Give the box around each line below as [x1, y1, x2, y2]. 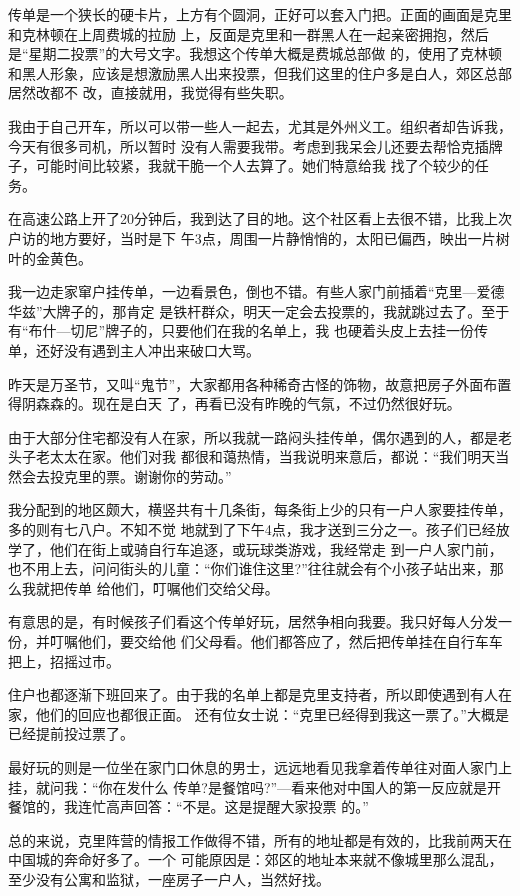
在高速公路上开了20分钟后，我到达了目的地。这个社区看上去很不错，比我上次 [8, 208, 512, 229]
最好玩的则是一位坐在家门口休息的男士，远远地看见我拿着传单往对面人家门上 [8, 757, 512, 777]
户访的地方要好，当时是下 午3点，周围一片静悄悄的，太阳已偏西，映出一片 [8, 227, 496, 248]
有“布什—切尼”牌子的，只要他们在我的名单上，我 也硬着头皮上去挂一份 [8, 320, 474, 341]
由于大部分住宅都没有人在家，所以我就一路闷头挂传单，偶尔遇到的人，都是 [8, 426, 498, 447]
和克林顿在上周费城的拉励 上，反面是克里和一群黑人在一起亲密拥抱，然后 [8, 23, 489, 44]
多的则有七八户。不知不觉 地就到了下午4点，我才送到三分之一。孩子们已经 [8, 519, 496, 540]
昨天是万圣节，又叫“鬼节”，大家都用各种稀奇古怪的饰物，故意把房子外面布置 [8, 373, 512, 394]
